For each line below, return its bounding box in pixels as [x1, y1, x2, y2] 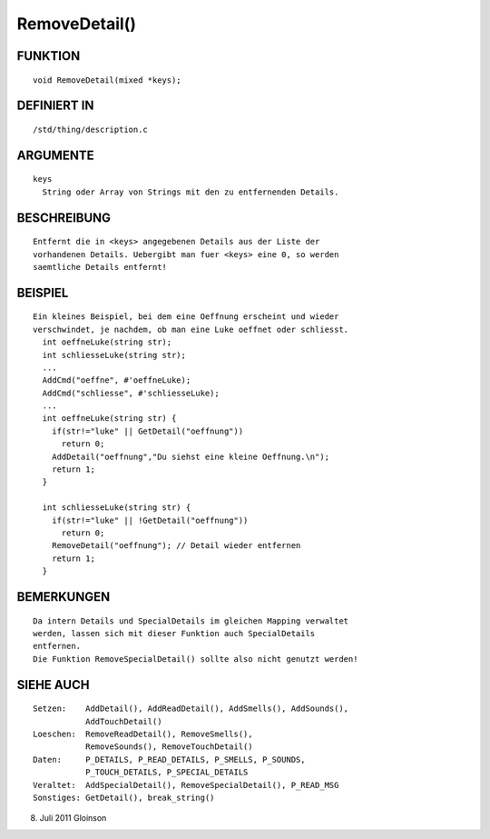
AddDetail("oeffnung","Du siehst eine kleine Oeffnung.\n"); [51, 451, 330, 462]
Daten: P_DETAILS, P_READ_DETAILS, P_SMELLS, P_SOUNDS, [33, 754, 306, 764]
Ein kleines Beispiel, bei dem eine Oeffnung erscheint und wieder [33, 312, 339, 322]
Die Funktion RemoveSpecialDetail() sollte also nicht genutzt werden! [33, 654, 358, 664]
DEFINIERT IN [16, 98, 94, 114]
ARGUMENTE [16, 147, 94, 163]
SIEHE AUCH [16, 677, 90, 693]
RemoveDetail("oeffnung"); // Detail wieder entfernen [51, 541, 301, 551]
